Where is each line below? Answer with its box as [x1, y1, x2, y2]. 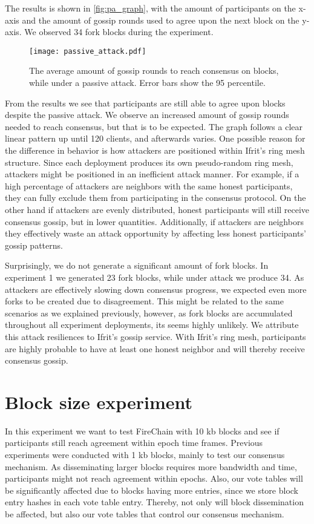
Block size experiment [5, 389, 192, 414]
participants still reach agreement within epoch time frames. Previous [5, 436, 263, 449]
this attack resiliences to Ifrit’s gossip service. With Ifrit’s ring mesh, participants [5, 330, 306, 342]
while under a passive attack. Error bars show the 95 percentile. [29, 76, 266, 89]
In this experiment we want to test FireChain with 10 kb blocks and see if [5, 424, 280, 437]
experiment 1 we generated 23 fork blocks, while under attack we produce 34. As [5, 270, 304, 283]
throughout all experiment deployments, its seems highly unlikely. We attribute [5, 318, 299, 331]
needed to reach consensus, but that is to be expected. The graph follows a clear [5, 120, 303, 133]
